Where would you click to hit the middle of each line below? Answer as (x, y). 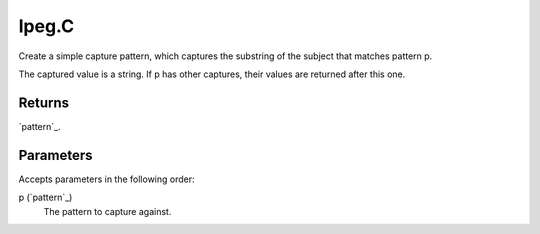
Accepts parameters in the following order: (106, 179)
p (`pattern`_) (45, 197)
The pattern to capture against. (107, 211)
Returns (44, 102)
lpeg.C (46, 26)
